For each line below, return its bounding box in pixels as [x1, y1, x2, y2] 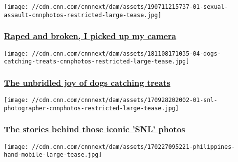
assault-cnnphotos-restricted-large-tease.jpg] [4, 11, 162, 19]
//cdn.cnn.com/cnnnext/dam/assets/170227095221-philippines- [32, 143, 235, 150]
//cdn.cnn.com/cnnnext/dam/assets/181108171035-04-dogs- [32, 50, 221, 57]
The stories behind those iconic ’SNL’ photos [4, 123, 185, 135]
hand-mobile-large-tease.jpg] [4, 151, 102, 159]
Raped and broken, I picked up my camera [4, 30, 176, 42]
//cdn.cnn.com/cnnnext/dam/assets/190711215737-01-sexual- [32, 3, 228, 10]
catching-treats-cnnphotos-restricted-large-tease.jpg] [4, 58, 190, 65]
